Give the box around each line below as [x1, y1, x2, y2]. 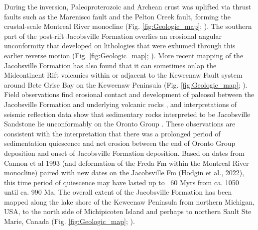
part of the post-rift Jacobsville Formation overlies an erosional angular [4, 30, 222, 41]
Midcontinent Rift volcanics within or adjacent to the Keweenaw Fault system [4, 70, 243, 80]
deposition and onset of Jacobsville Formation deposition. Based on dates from [4, 147, 245, 158]
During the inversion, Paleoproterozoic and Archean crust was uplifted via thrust [4, 1, 252, 11]
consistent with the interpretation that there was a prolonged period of [4, 128, 221, 138]
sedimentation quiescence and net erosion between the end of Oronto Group [4, 138, 236, 148]
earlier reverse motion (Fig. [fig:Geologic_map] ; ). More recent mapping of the [4, 50, 244, 60]
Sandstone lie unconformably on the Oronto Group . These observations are [4, 118, 236, 129]
